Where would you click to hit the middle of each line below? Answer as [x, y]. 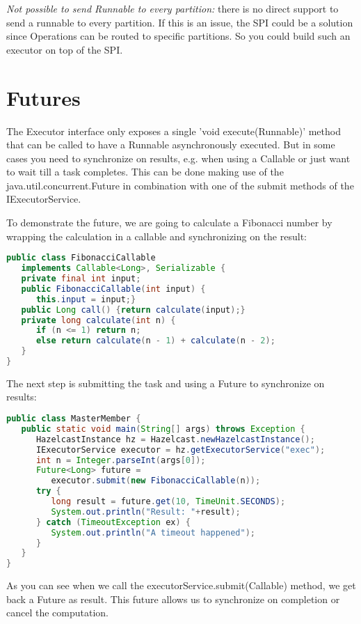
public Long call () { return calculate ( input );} [133, 310]
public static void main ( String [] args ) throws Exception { [163, 429]
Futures [43, 97]
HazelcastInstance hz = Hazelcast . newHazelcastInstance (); [175, 439]
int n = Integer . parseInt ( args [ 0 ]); [121, 460]
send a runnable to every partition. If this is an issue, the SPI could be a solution [180, 22]
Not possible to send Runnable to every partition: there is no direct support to [173, 8]
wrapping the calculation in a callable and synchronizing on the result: [157, 236]
